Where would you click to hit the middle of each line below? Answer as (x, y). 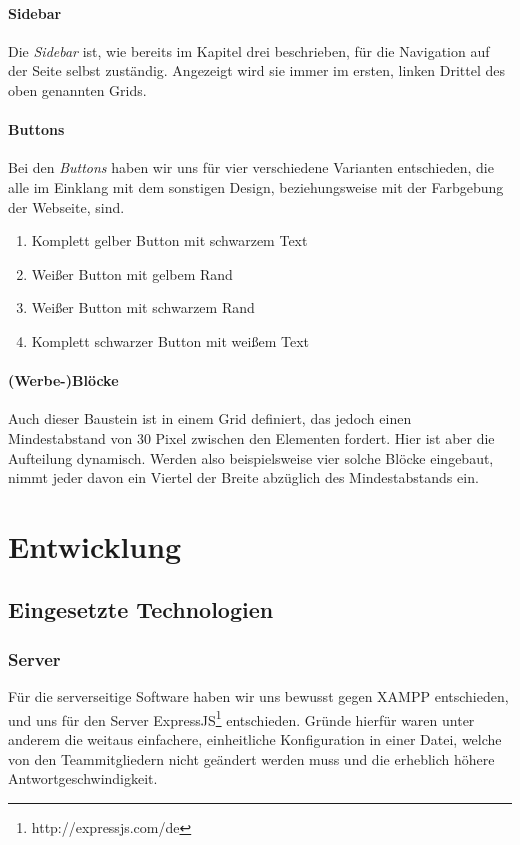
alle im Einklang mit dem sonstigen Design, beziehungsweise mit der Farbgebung (256, 186)
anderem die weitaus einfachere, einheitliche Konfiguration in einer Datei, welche (255, 738)
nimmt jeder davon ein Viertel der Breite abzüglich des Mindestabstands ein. (243, 477)
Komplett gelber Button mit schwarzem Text (169, 240)
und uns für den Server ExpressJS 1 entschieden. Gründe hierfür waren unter (241, 718)
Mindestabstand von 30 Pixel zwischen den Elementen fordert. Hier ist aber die (251, 437)
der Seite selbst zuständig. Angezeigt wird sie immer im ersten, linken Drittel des (257, 70)
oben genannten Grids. (77, 89)
